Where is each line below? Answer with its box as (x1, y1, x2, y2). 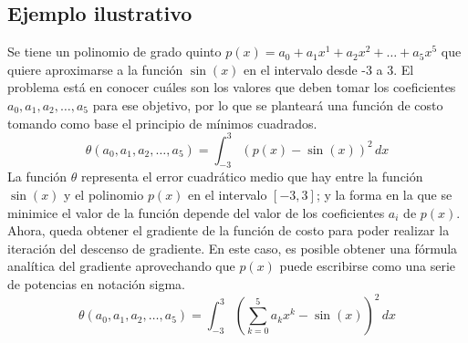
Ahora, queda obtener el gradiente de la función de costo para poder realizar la (7, 221, 450, 240)
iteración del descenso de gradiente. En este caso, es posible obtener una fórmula (7, 238, 458, 257)
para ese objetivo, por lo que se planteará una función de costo (92, 95, 443, 114)
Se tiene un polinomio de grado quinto (7, 42, 222, 61)
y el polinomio (64, 185, 144, 204)
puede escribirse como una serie (279, 256, 456, 275)
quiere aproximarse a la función (7, 59, 183, 78)
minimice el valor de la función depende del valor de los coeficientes (7, 203, 385, 222)
